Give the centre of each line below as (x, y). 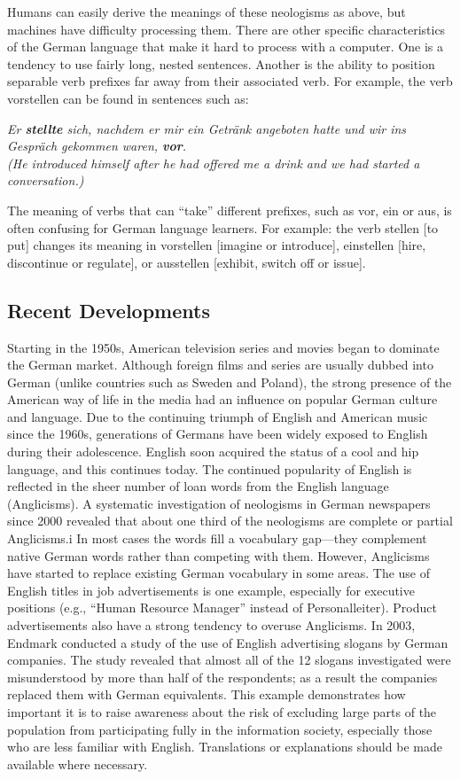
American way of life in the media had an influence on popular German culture (222, 399)
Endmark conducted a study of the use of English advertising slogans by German (228, 642)
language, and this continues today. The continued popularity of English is (210, 468)
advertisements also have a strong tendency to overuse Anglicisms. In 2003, (211, 625)
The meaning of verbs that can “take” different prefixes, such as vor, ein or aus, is (230, 210)
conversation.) (46, 180)
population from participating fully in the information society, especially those (220, 729)
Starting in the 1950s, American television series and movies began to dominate (223, 347)
